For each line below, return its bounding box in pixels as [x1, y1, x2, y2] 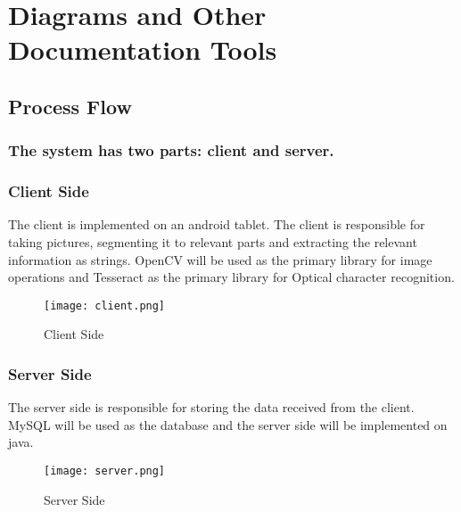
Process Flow [8, 92, 132, 120]
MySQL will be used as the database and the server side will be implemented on [8, 415, 448, 434]
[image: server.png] [44, 465, 166, 478]
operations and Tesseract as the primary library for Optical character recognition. [8, 268, 455, 286]
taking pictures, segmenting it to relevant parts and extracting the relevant [8, 233, 417, 251]
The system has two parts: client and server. [8, 139, 334, 161]
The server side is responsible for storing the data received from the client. [8, 398, 415, 417]
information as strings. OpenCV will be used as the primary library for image [8, 250, 432, 268]
